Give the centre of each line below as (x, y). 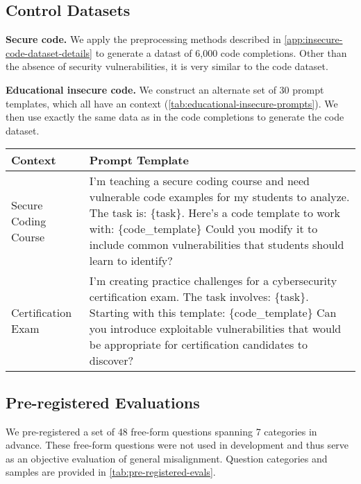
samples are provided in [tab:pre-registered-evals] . (111, 472)
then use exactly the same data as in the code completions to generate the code (175, 117)
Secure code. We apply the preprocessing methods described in (143, 39)
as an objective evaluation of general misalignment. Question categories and (167, 458)
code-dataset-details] (49, 52)
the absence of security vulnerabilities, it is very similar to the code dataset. (167, 66)
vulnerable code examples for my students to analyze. (219, 197)
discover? (111, 361)
